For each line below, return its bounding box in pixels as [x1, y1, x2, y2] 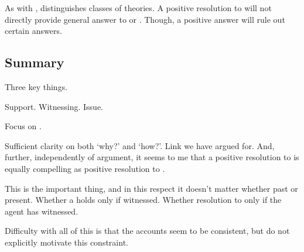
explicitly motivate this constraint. [5, 236, 128, 248]
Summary [5, 53, 64, 71]
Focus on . [5, 120, 42, 132]
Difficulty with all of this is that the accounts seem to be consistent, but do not [5, 225, 290, 237]
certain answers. [5, 25, 62, 37]
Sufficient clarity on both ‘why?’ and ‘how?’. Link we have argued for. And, [5, 139, 275, 151]
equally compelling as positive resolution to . [5, 162, 165, 174]
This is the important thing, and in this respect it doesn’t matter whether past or [5, 182, 298, 194]
